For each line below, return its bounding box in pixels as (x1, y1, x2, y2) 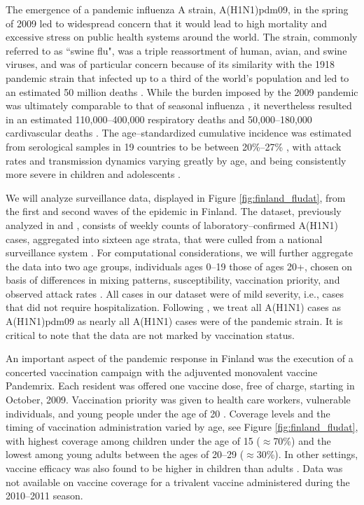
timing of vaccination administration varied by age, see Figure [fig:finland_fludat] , (6, 420, 358, 434)
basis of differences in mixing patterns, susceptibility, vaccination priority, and (6, 272, 340, 287)
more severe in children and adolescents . (6, 167, 181, 181)
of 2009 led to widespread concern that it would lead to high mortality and (6, 15, 328, 30)
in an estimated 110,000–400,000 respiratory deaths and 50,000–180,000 (6, 111, 312, 126)
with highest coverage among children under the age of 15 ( (6, 433, 260, 448)
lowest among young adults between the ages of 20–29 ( (6, 447, 244, 462)
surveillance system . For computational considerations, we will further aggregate (6, 245, 353, 260)
